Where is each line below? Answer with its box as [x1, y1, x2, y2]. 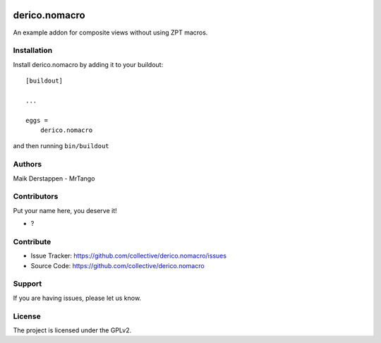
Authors [13, 160, 42, 169]
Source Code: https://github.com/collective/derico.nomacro [30, 261, 205, 270]
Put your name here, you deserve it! [13, 206, 117, 215]
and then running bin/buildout [13, 142, 109, 150]
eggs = [25, 116, 49, 124]
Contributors [13, 191, 59, 201]
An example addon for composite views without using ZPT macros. [13, 28, 208, 37]
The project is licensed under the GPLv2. [13, 325, 132, 335]
